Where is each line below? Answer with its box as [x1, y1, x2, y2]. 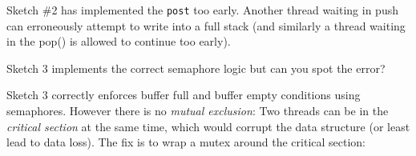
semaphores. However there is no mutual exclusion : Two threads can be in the [6, 102, 389, 119]
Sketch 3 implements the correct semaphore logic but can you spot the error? [6, 59, 386, 76]
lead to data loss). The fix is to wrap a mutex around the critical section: [6, 134, 366, 150]
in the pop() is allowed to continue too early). [6, 33, 231, 50]
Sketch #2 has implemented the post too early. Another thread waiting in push [6, 2, 398, 18]
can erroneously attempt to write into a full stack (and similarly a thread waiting [6, 17, 406, 34]
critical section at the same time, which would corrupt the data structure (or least [6, 118, 410, 134]
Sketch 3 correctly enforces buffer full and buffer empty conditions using [6, 86, 361, 103]
